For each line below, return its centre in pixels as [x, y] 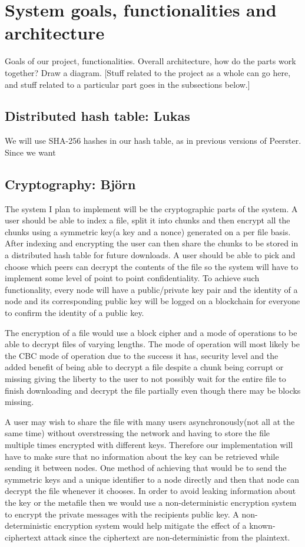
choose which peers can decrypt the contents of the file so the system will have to [152, 266]
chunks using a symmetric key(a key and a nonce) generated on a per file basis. [148, 231]
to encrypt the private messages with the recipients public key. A [122, 514]
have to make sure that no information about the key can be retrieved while [142, 456]
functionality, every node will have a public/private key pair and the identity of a [151, 289]
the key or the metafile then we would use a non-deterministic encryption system [151, 502]
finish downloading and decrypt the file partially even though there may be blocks [153, 390]
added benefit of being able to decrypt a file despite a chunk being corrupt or [144, 367]
